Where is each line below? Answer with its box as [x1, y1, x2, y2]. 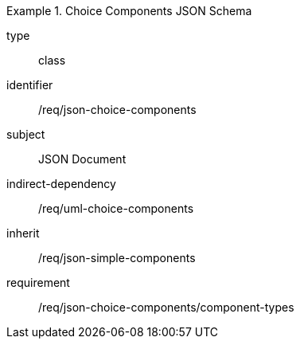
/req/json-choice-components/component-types [38, 300, 294, 314]
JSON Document [38, 152, 127, 166]
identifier [6, 78, 53, 92]
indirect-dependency [6, 177, 116, 190]
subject [6, 127, 45, 141]
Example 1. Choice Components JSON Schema [6, 4, 252, 18]
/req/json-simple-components [38, 251, 196, 265]
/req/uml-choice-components [38, 202, 194, 215]
